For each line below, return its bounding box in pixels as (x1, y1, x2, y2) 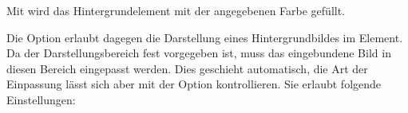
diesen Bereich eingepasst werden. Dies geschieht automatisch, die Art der (6, 60, 368, 76)
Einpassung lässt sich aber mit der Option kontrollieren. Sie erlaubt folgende (6, 76, 382, 92)
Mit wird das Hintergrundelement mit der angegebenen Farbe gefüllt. (6, 2, 346, 18)
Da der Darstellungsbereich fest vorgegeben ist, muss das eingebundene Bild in (6, 45, 391, 61)
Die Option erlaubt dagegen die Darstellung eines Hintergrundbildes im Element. (6, 29, 403, 45)
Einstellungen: (6, 91, 76, 107)
